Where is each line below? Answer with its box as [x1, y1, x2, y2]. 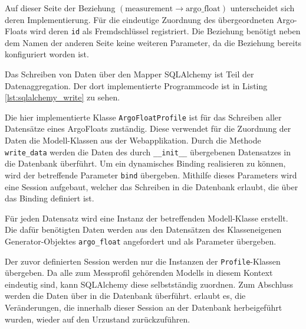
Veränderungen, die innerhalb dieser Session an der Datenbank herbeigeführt [5, 301, 282, 314]
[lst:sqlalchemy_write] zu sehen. [5, 91, 120, 103]
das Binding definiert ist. [5, 192, 94, 204]
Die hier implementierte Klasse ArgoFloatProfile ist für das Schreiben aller [5, 110, 282, 123]
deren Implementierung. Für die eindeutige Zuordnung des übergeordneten [5, 13, 274, 25]
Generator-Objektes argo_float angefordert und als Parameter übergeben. [5, 234, 277, 247]
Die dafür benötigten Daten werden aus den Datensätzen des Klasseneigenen [5, 223, 282, 236]
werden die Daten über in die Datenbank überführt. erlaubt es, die [5, 289, 246, 302]
